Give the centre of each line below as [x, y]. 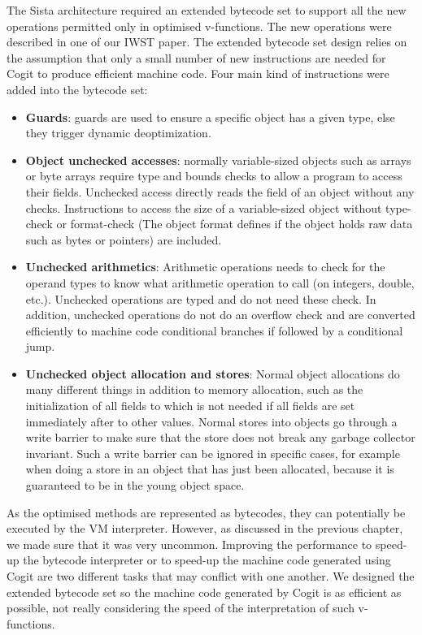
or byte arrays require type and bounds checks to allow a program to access [214, 176]
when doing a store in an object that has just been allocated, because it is [210, 469]
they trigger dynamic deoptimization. [118, 133]
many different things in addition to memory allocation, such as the [194, 389]
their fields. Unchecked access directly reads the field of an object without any [220, 191]
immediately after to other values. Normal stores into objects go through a [211, 421]
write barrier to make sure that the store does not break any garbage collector [220, 437]
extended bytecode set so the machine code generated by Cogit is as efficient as [204, 592]
